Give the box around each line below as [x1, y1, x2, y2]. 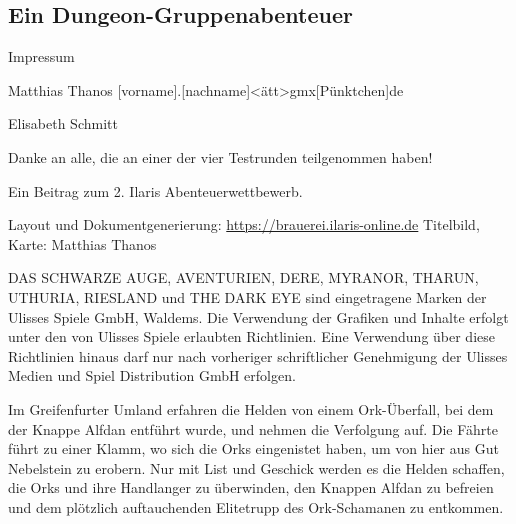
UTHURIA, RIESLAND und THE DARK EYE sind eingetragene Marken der [8, 286, 487, 307]
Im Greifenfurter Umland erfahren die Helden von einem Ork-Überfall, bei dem [8, 398, 494, 419]
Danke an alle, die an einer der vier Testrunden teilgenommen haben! [8, 146, 433, 167]
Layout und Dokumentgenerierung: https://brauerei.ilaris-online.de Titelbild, [8, 214, 480, 235]
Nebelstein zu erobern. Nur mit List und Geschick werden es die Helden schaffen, [8, 457, 505, 478]
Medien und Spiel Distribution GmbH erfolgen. [8, 365, 296, 386]
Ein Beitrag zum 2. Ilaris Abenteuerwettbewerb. [8, 180, 303, 201]
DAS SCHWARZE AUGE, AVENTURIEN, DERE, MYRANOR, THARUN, [8, 267, 479, 288]
